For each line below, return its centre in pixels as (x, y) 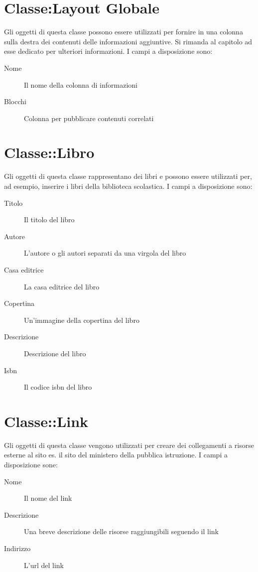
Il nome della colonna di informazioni (81, 84)
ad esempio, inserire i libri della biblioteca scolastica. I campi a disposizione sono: (128, 186)
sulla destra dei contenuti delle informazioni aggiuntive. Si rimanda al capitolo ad (128, 41)
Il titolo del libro (49, 219)
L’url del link (44, 565)
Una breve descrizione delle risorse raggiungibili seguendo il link (121, 531)
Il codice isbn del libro (58, 387)
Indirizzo (17, 548)
